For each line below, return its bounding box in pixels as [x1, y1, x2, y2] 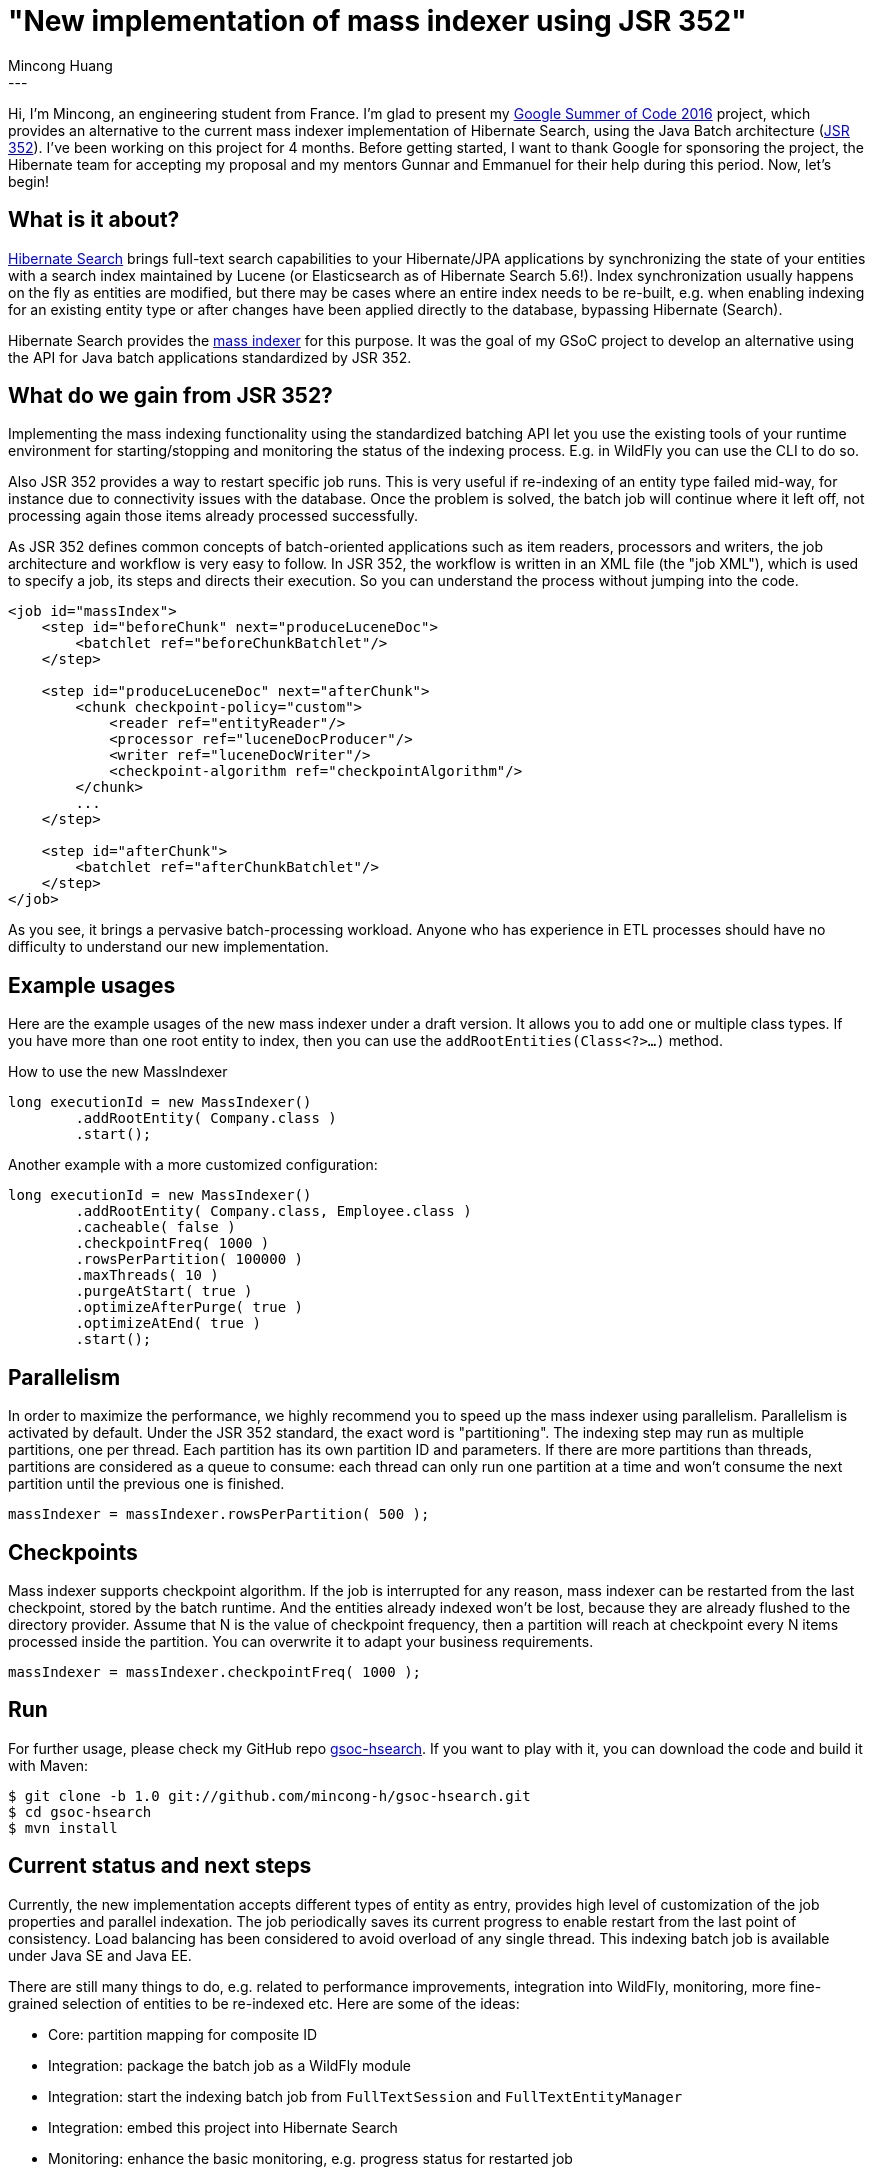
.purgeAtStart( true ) [75, 1283, 253, 1300]
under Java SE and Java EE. [8, 1946, 192, 1964]
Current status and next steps [8, 1853, 312, 1879]
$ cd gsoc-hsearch [8, 1803, 152, 1820]
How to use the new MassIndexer [8, 1063, 228, 1081]
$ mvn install [8, 1819, 118, 1836]
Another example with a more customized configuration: [8, 1156, 378, 1174]
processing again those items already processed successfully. [8, 507, 419, 525]
